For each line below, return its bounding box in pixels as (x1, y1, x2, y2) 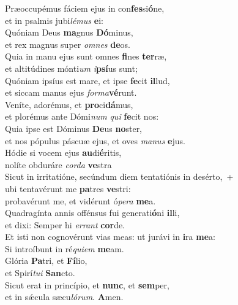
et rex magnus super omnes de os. (5, 37, 131, 50)
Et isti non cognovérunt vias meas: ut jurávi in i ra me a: (5, 230, 215, 243)
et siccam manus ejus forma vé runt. (5, 86, 137, 99)
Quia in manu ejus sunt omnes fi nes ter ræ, (5, 50, 167, 63)
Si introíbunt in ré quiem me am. (5, 242, 124, 255)
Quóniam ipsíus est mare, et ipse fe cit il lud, (5, 74, 170, 87)
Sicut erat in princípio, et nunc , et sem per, (5, 278, 169, 291)
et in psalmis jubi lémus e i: (5, 14, 103, 26)
